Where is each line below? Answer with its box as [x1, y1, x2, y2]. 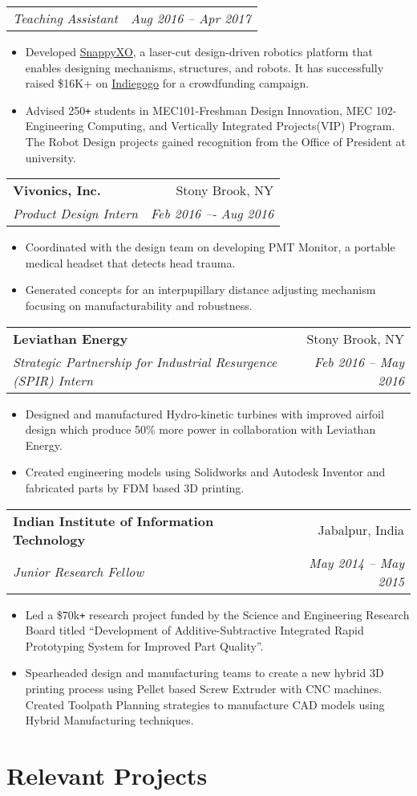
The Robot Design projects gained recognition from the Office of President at [25, 133, 407, 150]
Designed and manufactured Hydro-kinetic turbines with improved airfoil [25, 405, 384, 422]
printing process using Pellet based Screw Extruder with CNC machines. [25, 680, 383, 696]
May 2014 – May [309, 553, 404, 572]
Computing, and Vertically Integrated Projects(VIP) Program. [87, 117, 395, 134]
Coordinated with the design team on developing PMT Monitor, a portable [25, 239, 395, 255]
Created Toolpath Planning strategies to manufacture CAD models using [25, 696, 385, 712]
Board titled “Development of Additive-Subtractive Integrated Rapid [25, 622, 364, 639]
